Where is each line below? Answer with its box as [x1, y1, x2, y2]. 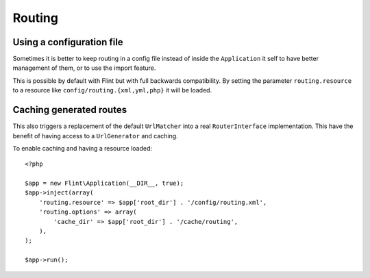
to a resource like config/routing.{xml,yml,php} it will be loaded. [12, 86, 212, 94]
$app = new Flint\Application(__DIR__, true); [25, 179, 184, 188]
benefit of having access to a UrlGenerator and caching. [12, 131, 178, 140]
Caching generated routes [12, 104, 127, 116]
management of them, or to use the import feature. [12, 64, 156, 72]
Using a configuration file [12, 36, 123, 48]
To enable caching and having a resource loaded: [12, 144, 153, 152]
